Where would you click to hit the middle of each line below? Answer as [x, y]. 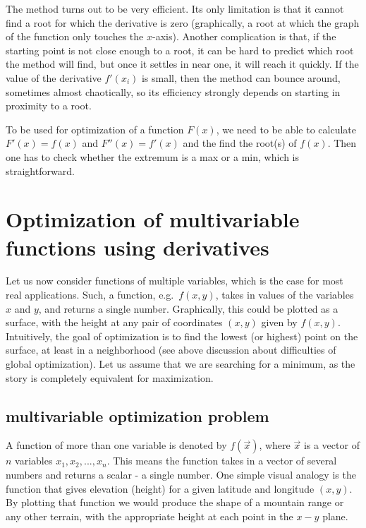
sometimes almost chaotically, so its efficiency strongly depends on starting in [173, 91]
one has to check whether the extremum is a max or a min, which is [152, 156]
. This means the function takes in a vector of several [222, 461]
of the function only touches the [75, 36]
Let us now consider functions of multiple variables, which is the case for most [175, 281]
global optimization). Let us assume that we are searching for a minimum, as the [181, 364]
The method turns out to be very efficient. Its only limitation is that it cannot [175, 8]
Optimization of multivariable [153, 219]
